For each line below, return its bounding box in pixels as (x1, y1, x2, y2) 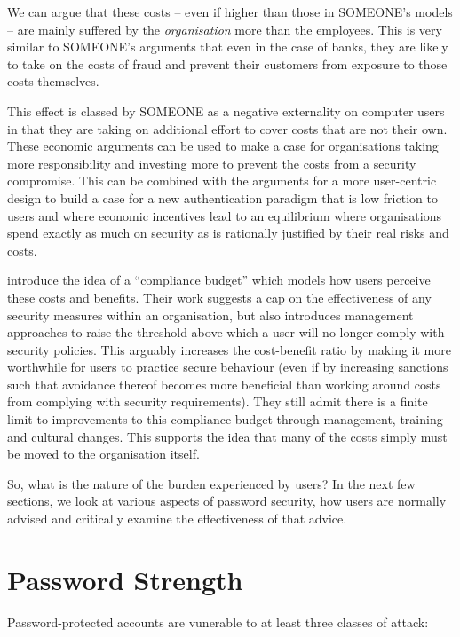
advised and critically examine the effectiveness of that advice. (7, 509, 347, 528)
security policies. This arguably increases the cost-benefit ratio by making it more (7, 340, 451, 358)
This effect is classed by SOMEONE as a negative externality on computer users (7, 101, 445, 120)
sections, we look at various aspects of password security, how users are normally (7, 492, 447, 510)
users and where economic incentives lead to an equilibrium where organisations (7, 206, 442, 224)
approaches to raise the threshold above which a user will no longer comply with (7, 323, 445, 342)
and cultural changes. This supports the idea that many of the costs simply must (7, 427, 448, 445)
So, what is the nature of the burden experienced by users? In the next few (7, 474, 416, 492)
